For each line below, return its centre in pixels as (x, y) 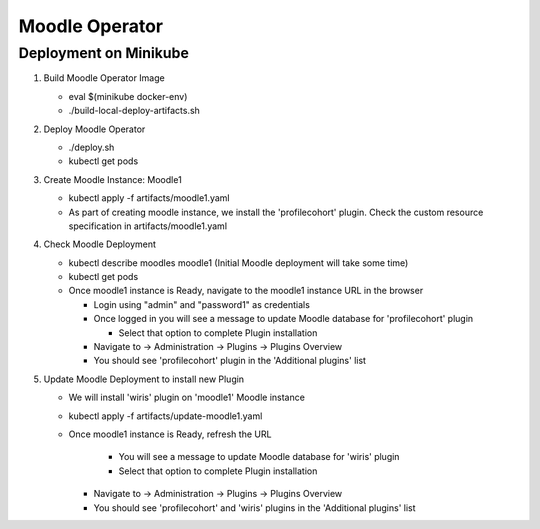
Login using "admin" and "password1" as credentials (201, 304)
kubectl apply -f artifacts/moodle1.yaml (149, 198)
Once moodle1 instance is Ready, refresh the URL (170, 434)
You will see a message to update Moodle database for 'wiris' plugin (259, 457)
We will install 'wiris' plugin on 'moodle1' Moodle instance (186, 397)
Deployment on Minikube (104, 53)
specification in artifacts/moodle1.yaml (148, 226)
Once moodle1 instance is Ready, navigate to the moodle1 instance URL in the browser (246, 291)
